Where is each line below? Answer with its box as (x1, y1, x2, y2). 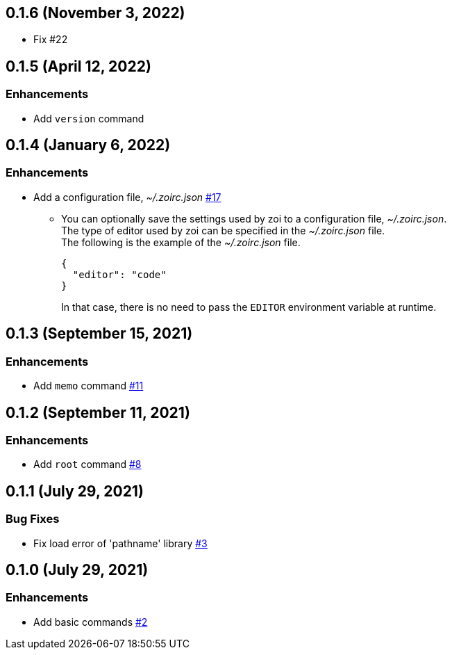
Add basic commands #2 (33, 615, 148, 628)
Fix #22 (33, 33, 68, 46)
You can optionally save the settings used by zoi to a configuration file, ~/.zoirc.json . (61, 212, 447, 225)
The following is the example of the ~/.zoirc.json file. (61, 236, 301, 248)
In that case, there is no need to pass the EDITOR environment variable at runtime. (61, 300, 437, 313)
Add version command (33, 112, 144, 124)
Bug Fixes (6, 512, 60, 526)
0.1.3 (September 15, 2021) (6, 325, 193, 343)
